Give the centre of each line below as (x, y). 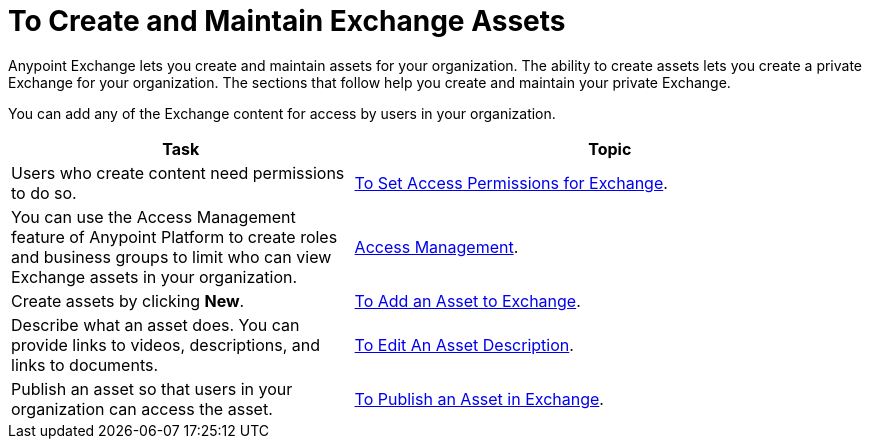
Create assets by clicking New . (128, 300)
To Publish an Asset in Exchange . (479, 398)
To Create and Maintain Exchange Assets (287, 21)
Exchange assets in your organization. (154, 276)
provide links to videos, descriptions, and (166, 344)
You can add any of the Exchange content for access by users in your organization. (282, 113)
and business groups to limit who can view (171, 256)
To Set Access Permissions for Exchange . (511, 182)
